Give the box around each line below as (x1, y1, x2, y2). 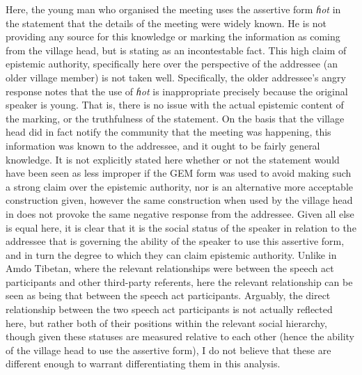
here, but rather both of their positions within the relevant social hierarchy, (6, 315, 327, 330)
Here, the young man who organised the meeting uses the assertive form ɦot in (6, 2, 341, 16)
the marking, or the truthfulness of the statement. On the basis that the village (6, 111, 345, 125)
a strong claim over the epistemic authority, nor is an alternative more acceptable (6, 179, 353, 193)
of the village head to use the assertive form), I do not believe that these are (6, 342, 331, 357)
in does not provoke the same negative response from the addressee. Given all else (6, 206, 354, 221)
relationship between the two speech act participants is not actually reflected (6, 302, 333, 317)
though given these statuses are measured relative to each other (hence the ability (6, 329, 354, 344)
